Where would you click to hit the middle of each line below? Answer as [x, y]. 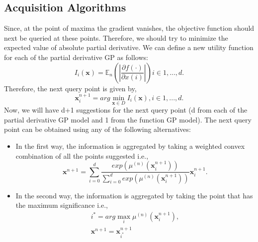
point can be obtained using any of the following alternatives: [97, 129]
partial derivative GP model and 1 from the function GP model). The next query [128, 119]
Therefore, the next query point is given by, [70, 88]
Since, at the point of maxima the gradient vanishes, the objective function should [129, 28]
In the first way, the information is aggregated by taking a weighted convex [130, 146]
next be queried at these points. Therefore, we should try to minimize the [116, 37]
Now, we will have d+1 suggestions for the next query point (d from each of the [126, 110]
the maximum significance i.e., [62, 205]
